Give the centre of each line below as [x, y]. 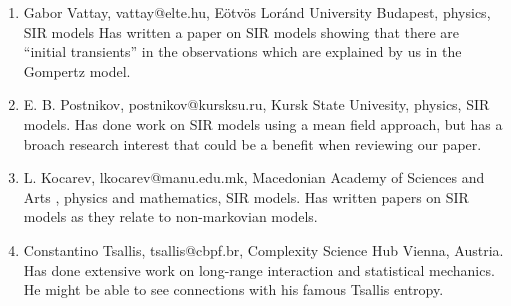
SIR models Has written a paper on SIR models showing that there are [241, 31]
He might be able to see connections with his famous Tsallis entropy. [233, 289]
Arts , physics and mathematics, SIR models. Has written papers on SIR [246, 196]
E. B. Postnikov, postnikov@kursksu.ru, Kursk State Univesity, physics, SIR [256, 104]
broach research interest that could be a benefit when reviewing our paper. [252, 143]
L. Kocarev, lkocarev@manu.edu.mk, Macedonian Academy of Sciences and [254, 177]
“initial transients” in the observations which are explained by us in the [242, 51]
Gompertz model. [77, 70]
